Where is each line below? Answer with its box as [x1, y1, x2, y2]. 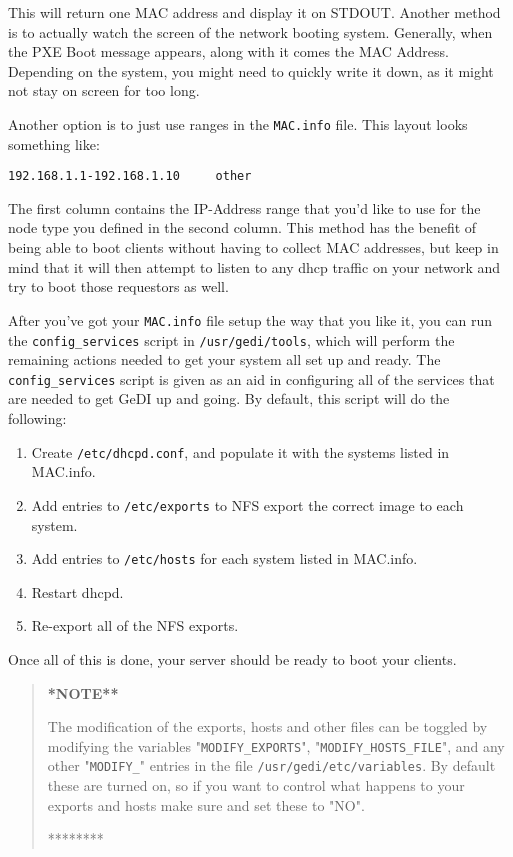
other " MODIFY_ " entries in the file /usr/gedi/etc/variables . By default [47, 755, 496, 776]
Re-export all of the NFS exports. [31, 615, 239, 636]
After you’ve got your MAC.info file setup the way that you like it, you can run [8, 309, 493, 330]
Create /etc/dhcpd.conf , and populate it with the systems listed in [31, 441, 450, 462]
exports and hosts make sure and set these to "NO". [47, 794, 365, 815]
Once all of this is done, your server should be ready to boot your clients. [8, 648, 457, 669]
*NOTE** [47, 682, 119, 703]
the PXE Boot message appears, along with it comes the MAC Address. [8, 41, 449, 62]
